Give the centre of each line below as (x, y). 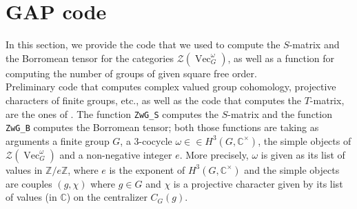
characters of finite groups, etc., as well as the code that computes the (154, 100)
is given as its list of (303, 154)
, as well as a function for (281, 58)
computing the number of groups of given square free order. (131, 73)
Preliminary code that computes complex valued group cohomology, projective (171, 87)
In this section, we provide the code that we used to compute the (143, 44)
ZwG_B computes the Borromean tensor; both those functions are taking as (162, 127)
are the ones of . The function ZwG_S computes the (112, 113)
